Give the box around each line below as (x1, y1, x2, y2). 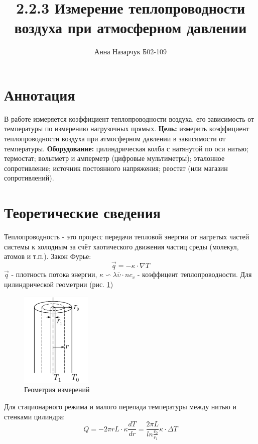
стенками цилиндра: (4, 411, 65, 421)
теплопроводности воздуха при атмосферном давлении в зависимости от (4, 133, 226, 144)
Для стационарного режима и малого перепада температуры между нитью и (4, 401, 236, 411)
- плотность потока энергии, (11, 269, 97, 280)
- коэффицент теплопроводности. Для (137, 269, 252, 280)
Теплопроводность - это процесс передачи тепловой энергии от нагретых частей (4, 231, 249, 242)
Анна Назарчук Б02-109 (94, 46, 167, 57)
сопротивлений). (4, 172, 54, 183)
